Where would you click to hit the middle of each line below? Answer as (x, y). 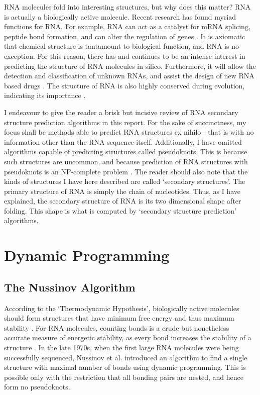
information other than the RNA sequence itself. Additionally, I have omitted (123, 141)
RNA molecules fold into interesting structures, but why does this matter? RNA (127, 7)
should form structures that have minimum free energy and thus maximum (119, 318)
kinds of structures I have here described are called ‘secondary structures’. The (125, 181)
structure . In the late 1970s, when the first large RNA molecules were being (121, 348)
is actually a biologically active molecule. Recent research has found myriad (120, 16)
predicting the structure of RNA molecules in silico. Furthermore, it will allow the (130, 66)
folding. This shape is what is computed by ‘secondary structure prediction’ (120, 210)
